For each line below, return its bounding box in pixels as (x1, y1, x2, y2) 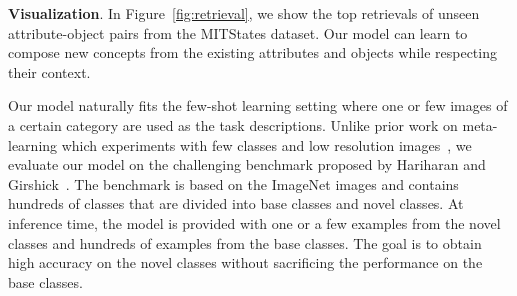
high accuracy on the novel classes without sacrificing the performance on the (8, 252, 483, 273)
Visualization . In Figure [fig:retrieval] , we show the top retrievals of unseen (8, 3, 480, 23)
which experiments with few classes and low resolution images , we (61, 134, 472, 155)
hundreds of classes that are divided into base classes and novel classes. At (8, 193, 464, 214)
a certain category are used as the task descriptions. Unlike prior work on (8, 114, 458, 135)
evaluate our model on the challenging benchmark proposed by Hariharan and (8, 154, 486, 175)
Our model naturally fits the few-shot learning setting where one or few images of (8, 95, 508, 116)
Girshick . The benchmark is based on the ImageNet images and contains (8, 173, 459, 194)
